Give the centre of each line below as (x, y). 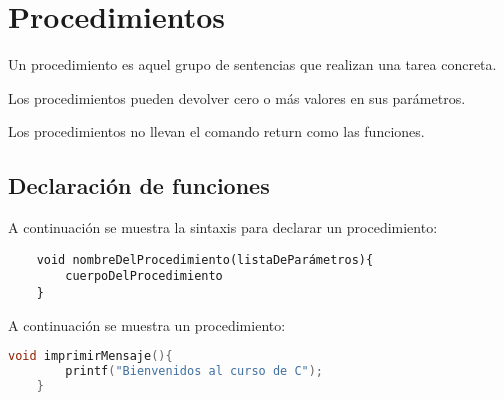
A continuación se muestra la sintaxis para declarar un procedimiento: (223, 227)
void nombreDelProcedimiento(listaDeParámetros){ (205, 259)
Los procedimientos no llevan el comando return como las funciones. (216, 131)
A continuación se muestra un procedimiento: (147, 324)
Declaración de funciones (139, 185)
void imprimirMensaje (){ (90, 356)
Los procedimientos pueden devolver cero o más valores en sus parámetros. (237, 97)
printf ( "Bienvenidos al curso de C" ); (194, 371)
